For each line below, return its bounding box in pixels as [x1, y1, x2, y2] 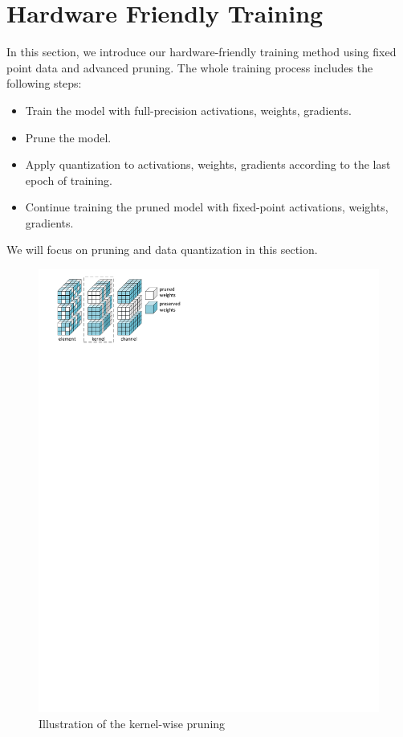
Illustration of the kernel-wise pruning [39, 714, 226, 731]
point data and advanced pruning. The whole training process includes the [6, 59, 373, 76]
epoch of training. [25, 171, 112, 188]
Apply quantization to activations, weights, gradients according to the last [25, 156, 391, 173]
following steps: [6, 75, 82, 92]
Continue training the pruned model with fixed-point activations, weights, [25, 199, 389, 215]
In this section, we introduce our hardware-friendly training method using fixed [6, 43, 397, 60]
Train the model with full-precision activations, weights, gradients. [25, 101, 352, 118]
